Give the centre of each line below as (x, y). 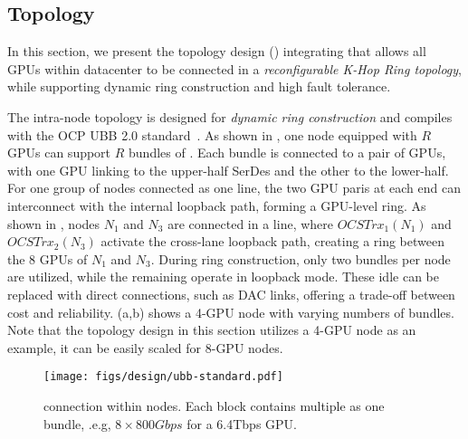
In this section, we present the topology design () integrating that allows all (217, 51)
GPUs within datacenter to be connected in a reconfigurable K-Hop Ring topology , (234, 68)
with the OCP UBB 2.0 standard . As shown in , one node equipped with (212, 134)
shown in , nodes (54, 223)
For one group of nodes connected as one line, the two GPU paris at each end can (234, 188)
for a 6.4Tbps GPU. (242, 423)
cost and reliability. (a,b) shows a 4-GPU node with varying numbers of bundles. (231, 312)
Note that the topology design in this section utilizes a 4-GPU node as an (212, 330)
